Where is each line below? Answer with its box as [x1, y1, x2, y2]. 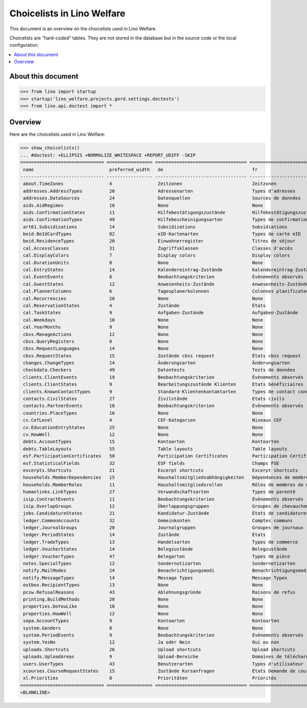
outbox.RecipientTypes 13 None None [23, 582, 264, 588]
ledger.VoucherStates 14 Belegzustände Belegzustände [23, 546, 288, 552]
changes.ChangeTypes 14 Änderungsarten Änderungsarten [23, 360, 290, 366]
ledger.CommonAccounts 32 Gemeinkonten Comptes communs [23, 518, 293, 523]
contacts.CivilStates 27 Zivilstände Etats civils [23, 396, 285, 402]
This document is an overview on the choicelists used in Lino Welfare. [9, 26, 157, 32]
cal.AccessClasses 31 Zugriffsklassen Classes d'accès [23, 245, 293, 251]
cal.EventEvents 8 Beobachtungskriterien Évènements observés [23, 274, 304, 280]
